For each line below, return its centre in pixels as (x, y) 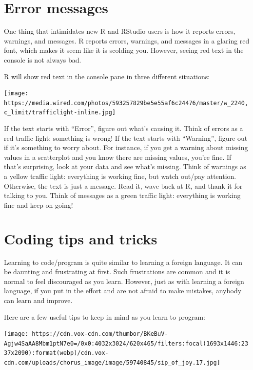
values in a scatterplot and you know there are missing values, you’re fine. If (118, 157)
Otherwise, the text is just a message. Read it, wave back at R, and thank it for (123, 185)
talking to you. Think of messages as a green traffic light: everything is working (122, 195)
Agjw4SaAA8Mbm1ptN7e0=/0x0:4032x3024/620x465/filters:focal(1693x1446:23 (126, 343)
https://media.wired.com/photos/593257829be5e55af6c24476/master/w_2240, (126, 103)
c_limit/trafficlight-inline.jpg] (60, 113)
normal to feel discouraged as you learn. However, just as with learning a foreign (124, 281)
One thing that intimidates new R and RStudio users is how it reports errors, (120, 31)
